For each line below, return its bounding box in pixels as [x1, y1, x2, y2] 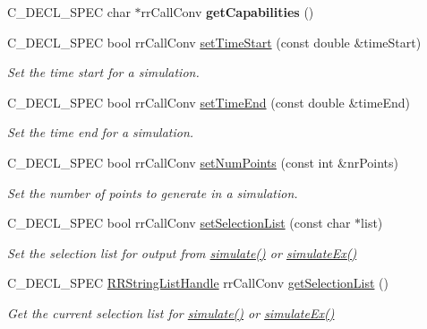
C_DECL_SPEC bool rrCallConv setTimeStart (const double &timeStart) [7, 32, 422, 51]
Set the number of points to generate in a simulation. [7, 183, 298, 202]
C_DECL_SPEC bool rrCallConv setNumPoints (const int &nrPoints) [7, 152, 399, 171]
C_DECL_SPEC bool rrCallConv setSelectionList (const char [7, 213, 351, 232]
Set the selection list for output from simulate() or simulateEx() [7, 243, 357, 262]
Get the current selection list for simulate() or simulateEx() [7, 303, 335, 322]
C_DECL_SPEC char [7, 3, 131, 21]
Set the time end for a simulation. [7, 123, 194, 142]
